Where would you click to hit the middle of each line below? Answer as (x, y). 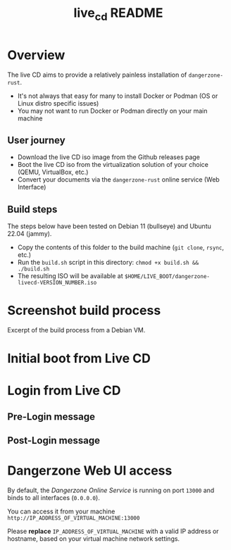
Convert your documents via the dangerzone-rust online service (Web (118, 180)
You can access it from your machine (61, 511)
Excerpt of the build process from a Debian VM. (76, 330)
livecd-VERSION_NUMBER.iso (57, 283)
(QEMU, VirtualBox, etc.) (53, 172)
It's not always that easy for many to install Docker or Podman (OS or (118, 96)
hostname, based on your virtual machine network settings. (94, 539)
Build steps (32, 209)
